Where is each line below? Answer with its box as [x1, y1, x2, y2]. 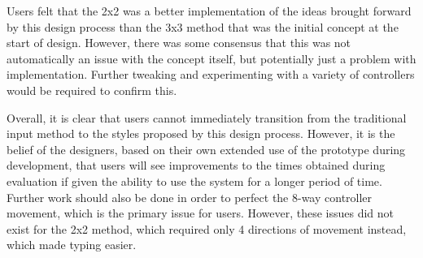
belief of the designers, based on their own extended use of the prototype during [7, 140, 406, 157]
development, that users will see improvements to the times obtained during [7, 157, 386, 174]
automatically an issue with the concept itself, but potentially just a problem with [7, 49, 416, 67]
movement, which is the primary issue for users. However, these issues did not [7, 204, 395, 221]
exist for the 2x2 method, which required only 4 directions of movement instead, [7, 220, 407, 237]
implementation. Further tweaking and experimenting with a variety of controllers [7, 66, 415, 83]
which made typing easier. [7, 236, 137, 253]
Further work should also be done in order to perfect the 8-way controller [7, 188, 373, 205]
